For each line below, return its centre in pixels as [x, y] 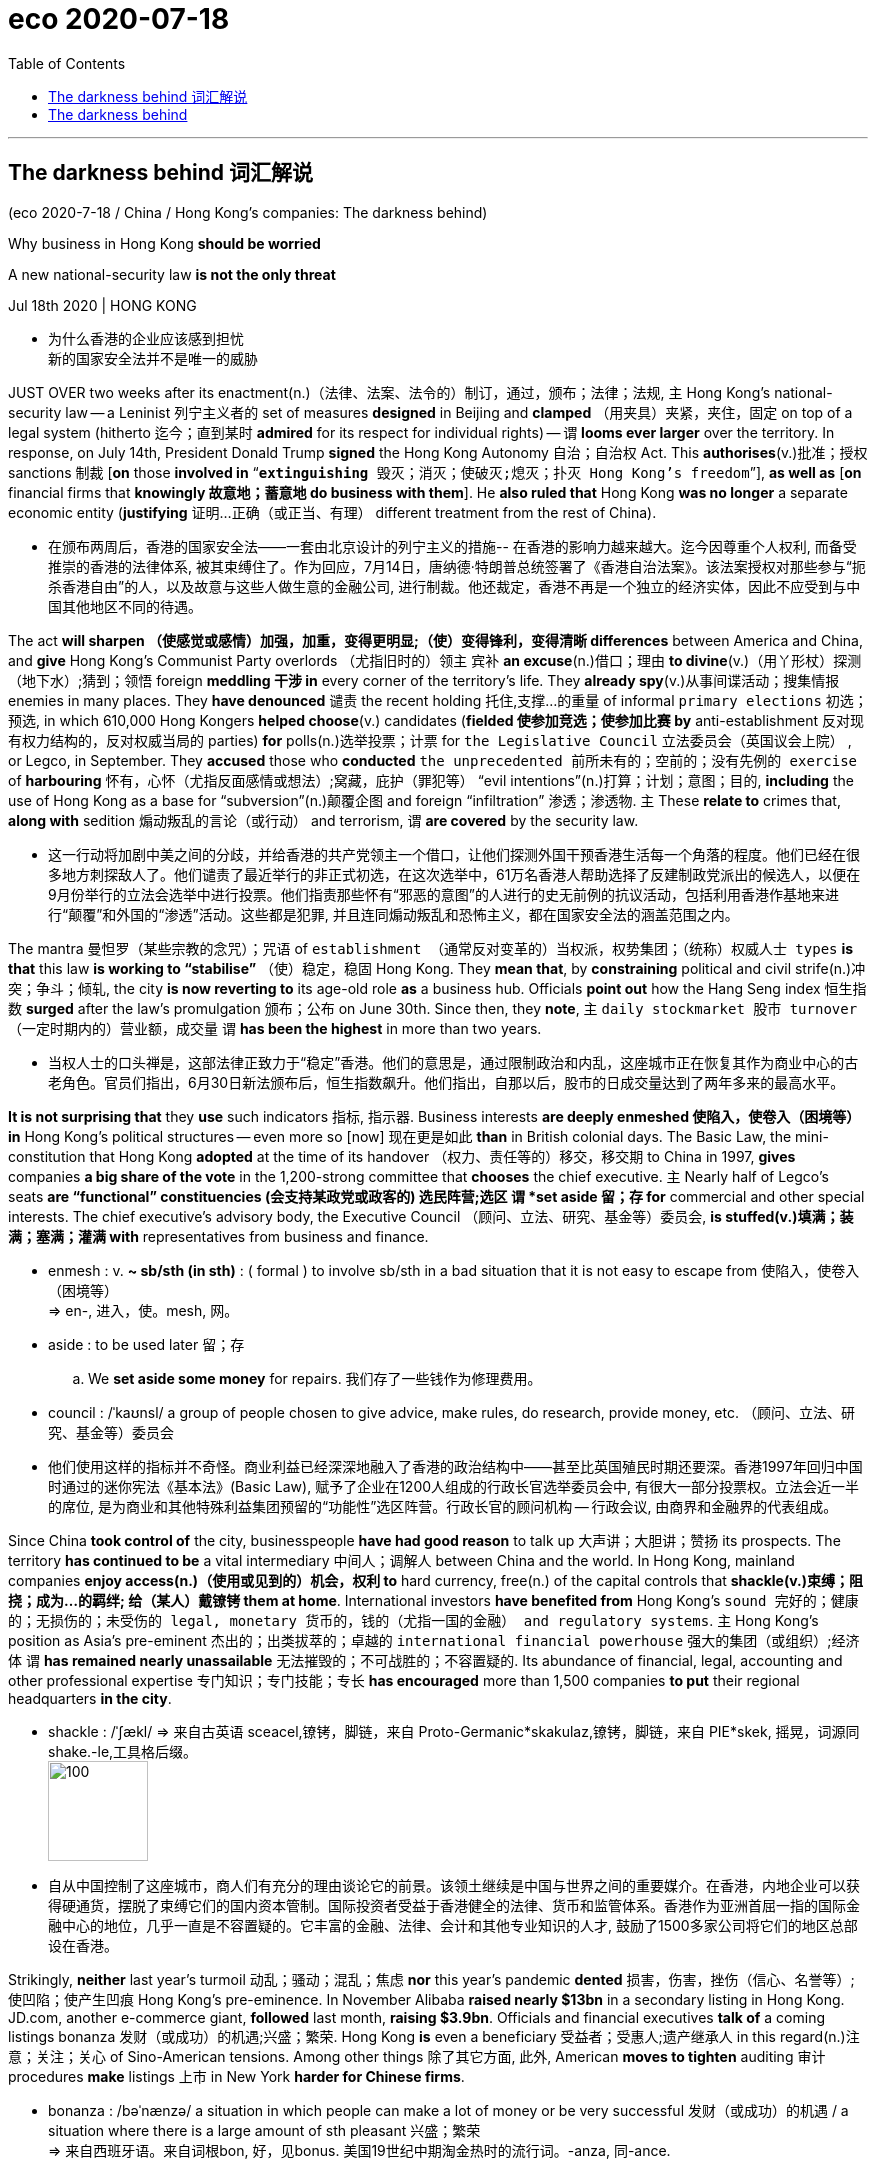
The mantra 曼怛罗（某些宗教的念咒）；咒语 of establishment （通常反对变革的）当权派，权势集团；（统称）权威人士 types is [431, 948]
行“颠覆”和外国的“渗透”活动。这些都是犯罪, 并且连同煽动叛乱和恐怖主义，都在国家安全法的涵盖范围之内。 [393, 914]
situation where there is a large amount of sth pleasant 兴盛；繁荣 [264, 2130]
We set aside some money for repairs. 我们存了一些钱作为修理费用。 [315, 1378]
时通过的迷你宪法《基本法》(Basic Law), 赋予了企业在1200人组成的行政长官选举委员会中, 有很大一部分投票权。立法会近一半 [454, 1486]
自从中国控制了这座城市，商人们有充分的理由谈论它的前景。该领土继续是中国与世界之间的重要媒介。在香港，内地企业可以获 [454, 1885]
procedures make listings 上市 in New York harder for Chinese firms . [236, 2076]
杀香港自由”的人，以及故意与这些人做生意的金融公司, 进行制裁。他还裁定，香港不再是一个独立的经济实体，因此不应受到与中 [454, 586]
